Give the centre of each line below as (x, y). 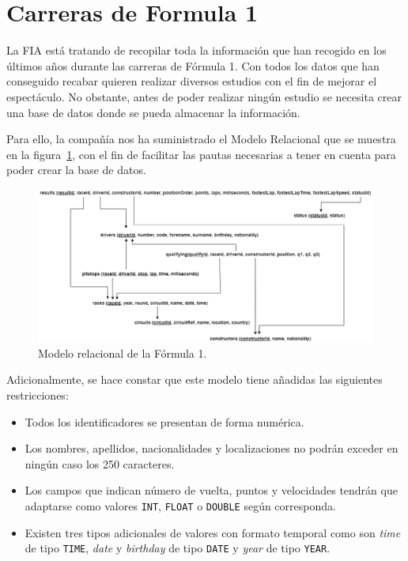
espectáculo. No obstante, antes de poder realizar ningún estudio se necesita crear (204, 96)
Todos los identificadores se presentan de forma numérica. (164, 421)
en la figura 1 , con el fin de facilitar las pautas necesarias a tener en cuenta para (201, 154)
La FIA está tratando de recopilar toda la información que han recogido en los (196, 50)
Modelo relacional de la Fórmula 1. (123, 353)
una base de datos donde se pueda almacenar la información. (153, 112)
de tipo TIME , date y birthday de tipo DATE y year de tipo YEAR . (178, 548)
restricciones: (38, 395)
